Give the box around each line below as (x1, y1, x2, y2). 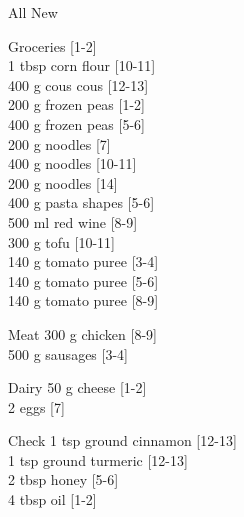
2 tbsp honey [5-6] (8, 469, 119, 490)
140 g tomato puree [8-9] (8, 290, 159, 311)
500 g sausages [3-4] (8, 343, 128, 364)
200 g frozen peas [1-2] (8, 94, 145, 115)
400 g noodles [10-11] (8, 153, 137, 174)
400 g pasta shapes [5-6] (8, 192, 155, 213)
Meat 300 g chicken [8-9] (8, 323, 157, 344)
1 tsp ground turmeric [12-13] (8, 449, 188, 470)
